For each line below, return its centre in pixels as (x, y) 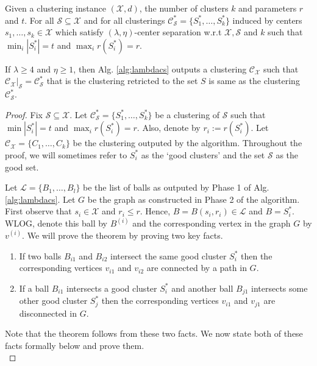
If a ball (34, 288)
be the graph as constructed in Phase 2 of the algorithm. (194, 199)
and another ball (202, 288)
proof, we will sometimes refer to (66, 154)
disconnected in (48, 313)
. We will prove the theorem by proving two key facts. (123, 235)
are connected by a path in (197, 268)
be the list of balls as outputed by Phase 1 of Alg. (176, 187)
